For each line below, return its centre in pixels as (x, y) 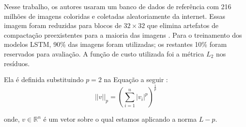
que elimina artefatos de (183, 25)
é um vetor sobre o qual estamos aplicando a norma (120, 119)
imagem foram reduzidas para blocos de (63, 25)
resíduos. (17, 63)
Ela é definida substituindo (44, 79)
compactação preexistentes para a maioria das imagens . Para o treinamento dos (123, 35)
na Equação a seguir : (136, 79)
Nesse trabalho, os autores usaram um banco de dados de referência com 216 (118, 6)
